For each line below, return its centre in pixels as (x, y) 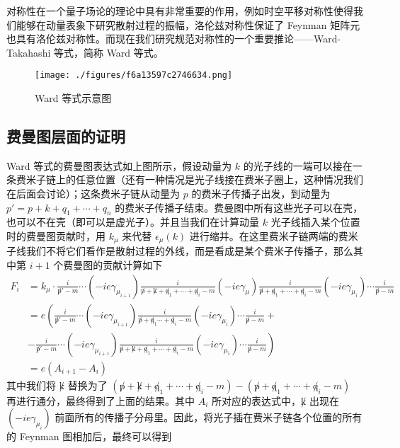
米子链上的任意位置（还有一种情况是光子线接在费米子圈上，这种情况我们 (194, 179)
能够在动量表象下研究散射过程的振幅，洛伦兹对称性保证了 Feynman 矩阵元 (188, 24)
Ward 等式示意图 (73, 98)
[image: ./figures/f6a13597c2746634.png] (134, 75)
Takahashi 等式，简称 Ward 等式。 (85, 52)
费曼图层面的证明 (66, 136)
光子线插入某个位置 (315, 222)
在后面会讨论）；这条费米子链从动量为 (93, 194)
